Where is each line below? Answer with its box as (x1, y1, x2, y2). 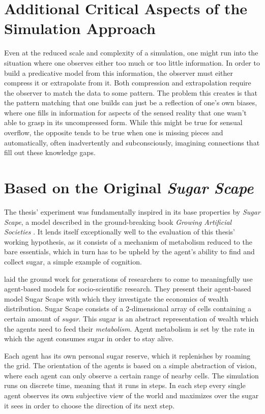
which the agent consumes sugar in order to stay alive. (4, 333, 174, 344)
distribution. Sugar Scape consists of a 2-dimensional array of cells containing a (4, 303, 251, 314)
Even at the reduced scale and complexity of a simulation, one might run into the (4, 47, 258, 58)
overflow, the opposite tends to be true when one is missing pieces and (4, 127, 223, 138)
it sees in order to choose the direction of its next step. (4, 400, 174, 410)
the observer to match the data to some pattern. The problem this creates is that (4, 87, 257, 98)
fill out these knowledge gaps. (4, 147, 96, 158)
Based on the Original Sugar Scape (4, 177, 254, 198)
